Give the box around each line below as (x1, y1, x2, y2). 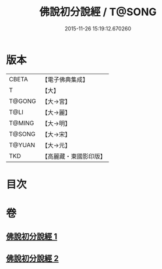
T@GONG (9, 97, 36, 105)
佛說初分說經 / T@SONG (39, 5, 157, 19)
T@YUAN (9, 141, 36, 149)
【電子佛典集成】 (41, 75, 89, 84)
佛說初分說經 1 (6, 232, 58, 242)
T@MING (9, 119, 34, 127)
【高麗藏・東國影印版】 (41, 152, 106, 160)
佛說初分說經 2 (6, 253, 59, 263)
